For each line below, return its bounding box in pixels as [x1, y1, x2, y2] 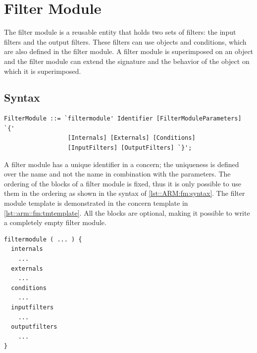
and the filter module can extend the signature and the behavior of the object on [4, 56, 250, 66]
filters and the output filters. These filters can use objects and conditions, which [4, 36, 247, 47]
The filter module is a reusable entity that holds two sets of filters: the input [4, 27, 236, 37]
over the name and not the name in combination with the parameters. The [4, 169, 231, 179]
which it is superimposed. [4, 65, 81, 76]
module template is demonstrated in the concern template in [4, 198, 188, 208]
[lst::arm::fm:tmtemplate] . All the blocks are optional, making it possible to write [4, 207, 250, 218]
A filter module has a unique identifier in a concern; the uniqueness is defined [4, 159, 239, 169]
